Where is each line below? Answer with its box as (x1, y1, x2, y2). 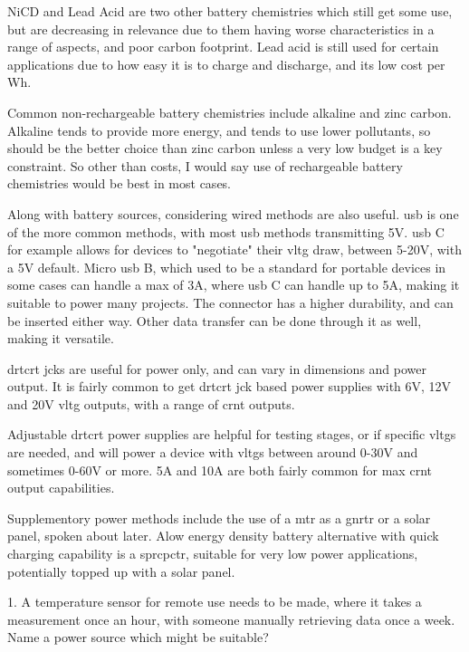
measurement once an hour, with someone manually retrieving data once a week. (7, 609, 455, 628)
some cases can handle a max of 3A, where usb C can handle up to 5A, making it (7, 275, 460, 294)
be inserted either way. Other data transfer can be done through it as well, (7, 311, 422, 330)
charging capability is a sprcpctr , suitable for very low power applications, (7, 544, 418, 563)
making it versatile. (7, 329, 114, 348)
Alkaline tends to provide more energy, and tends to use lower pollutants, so (7, 120, 431, 139)
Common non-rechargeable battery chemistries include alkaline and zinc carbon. (7, 102, 452, 121)
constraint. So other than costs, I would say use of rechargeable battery (7, 156, 403, 175)
